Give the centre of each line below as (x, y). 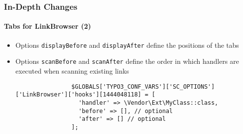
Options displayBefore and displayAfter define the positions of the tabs (127, 45)
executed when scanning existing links (72, 70)
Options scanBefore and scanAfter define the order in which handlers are (127, 61)
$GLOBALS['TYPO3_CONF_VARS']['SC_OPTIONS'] (143, 86)
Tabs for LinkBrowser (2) (48, 26)
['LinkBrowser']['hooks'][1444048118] (78, 95)
